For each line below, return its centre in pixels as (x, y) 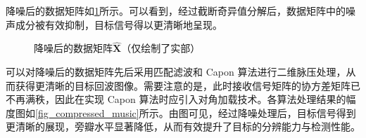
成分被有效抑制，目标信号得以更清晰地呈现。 (119, 24)
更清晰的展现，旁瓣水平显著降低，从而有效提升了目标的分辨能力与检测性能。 (183, 126)
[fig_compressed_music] (87, 112)
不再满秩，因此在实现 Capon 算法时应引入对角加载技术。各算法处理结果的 (176, 99)
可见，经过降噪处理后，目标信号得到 (272, 112)
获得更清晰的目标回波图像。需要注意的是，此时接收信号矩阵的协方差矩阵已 (188, 85)
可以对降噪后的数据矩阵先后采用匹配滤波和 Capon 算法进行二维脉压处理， (176, 71)
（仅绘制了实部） (161, 48)
